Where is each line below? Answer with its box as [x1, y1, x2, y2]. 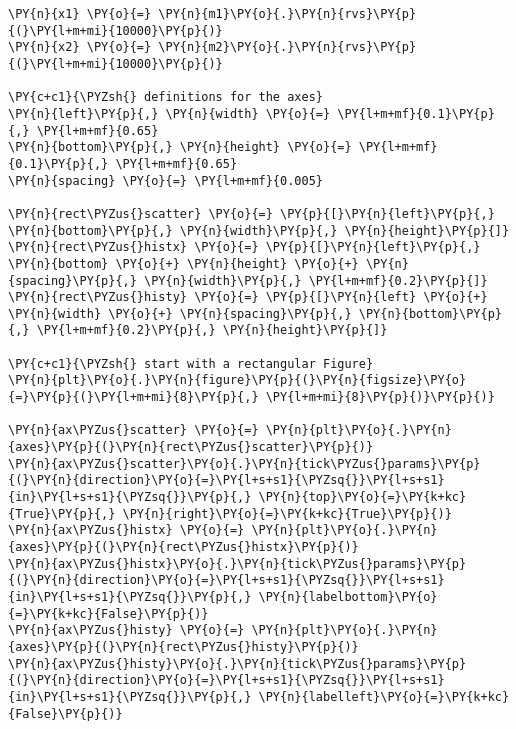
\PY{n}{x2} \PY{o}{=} [8, 40, 152, 55]
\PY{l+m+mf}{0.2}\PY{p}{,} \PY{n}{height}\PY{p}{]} [36, 323, 388, 338]
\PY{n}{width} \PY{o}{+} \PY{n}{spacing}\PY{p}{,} [8, 306, 352, 321]
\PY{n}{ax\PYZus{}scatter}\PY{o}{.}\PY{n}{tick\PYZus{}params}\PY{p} [8, 456, 481, 471]
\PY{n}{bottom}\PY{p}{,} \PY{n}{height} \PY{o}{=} [8, 140, 352, 155]
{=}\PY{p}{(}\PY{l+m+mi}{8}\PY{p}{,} [8, 390, 259, 405]
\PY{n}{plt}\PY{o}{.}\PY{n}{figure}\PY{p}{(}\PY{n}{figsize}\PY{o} [8, 373, 467, 388]
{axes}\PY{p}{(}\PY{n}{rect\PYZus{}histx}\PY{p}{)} [8, 540, 359, 554]
